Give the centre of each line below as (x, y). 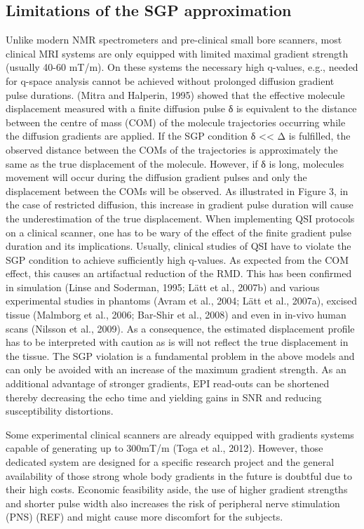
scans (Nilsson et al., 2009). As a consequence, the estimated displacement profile (180, 328)
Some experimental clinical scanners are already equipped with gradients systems (180, 434)
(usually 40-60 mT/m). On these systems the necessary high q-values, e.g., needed (182, 67)
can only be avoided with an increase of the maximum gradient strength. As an (176, 369)
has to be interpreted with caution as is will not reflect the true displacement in (177, 342)
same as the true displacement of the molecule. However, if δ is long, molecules (175, 163)
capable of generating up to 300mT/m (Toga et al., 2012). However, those (164, 448)
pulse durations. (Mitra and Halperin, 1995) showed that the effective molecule (175, 94)
